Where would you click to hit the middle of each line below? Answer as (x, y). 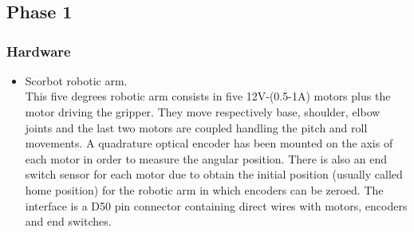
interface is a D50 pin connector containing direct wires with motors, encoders (216, 205)
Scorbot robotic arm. (76, 80)
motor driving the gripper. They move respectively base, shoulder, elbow (203, 111)
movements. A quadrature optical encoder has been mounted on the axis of (209, 143)
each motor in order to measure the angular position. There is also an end (206, 158)
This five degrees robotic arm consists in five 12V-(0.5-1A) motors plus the (208, 96)
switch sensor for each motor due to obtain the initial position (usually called (214, 174)
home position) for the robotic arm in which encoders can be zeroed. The (204, 189)
